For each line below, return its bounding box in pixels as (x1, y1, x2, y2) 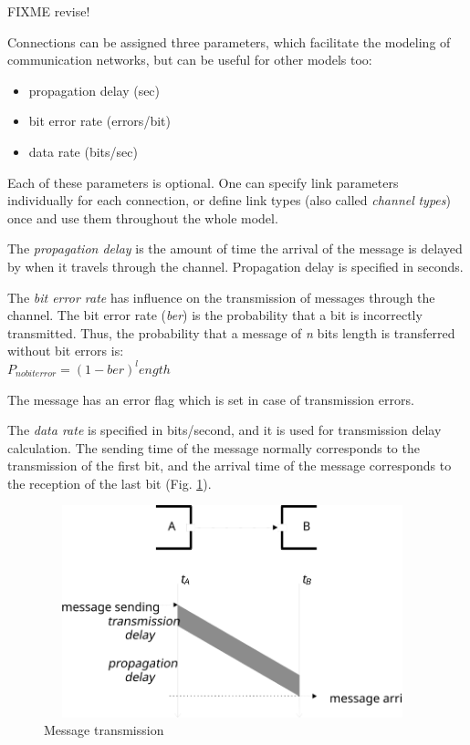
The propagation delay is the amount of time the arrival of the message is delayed (7, 239, 463, 258)
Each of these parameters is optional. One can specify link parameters (7, 172, 399, 191)
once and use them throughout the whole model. (7, 208, 278, 227)
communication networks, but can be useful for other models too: (7, 50, 372, 69)
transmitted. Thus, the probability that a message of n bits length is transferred (7, 323, 455, 342)
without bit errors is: (7, 341, 124, 360)
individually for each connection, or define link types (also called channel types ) (7, 191, 451, 210)
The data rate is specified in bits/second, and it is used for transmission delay (7, 420, 442, 440)
